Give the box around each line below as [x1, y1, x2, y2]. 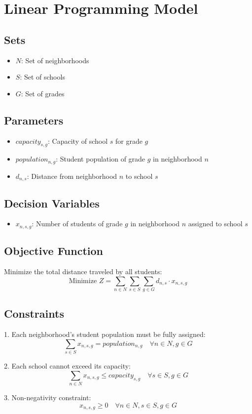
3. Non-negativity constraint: [4, 392, 91, 403]
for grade [115, 135, 143, 146]
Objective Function [4, 243, 104, 258]
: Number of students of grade [32, 218, 123, 229]
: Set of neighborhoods [21, 55, 89, 65]
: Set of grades [21, 88, 65, 98]
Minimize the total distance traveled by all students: [4, 266, 162, 277]
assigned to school [188, 218, 243, 229]
